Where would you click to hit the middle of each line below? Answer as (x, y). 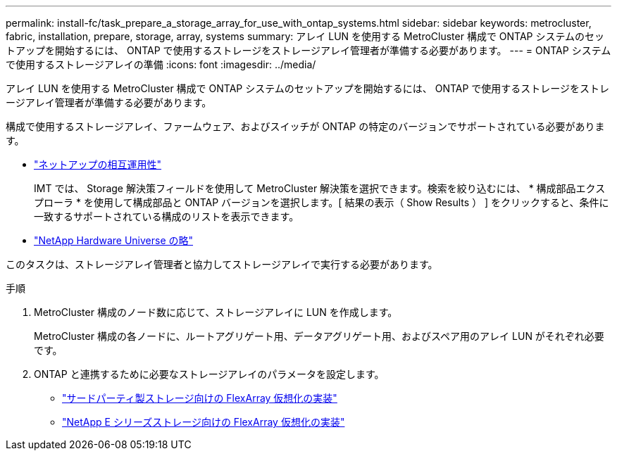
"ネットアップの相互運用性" (98, 164)
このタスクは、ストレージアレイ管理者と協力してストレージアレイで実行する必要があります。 (222, 264)
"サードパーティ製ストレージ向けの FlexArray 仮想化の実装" (200, 398)
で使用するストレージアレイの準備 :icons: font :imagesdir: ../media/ (161, 64)
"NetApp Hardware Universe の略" (114, 240)
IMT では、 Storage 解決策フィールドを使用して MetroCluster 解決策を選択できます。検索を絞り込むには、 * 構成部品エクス (320, 188)
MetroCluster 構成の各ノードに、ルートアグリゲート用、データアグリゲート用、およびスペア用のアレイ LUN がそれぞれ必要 (319, 336)
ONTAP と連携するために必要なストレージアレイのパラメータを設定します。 (209, 374)
